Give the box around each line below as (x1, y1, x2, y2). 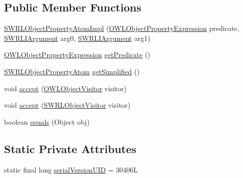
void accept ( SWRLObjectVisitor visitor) (4, 100, 131, 110)
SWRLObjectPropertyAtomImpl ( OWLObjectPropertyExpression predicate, (4, 23, 239, 33)
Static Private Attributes (4, 141, 137, 156)
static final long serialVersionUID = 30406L (4, 164, 138, 175)
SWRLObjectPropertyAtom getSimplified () (4, 66, 140, 76)
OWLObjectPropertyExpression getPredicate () (4, 49, 151, 60)
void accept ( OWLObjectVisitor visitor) (4, 83, 127, 93)
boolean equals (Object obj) (4, 116, 90, 127)
